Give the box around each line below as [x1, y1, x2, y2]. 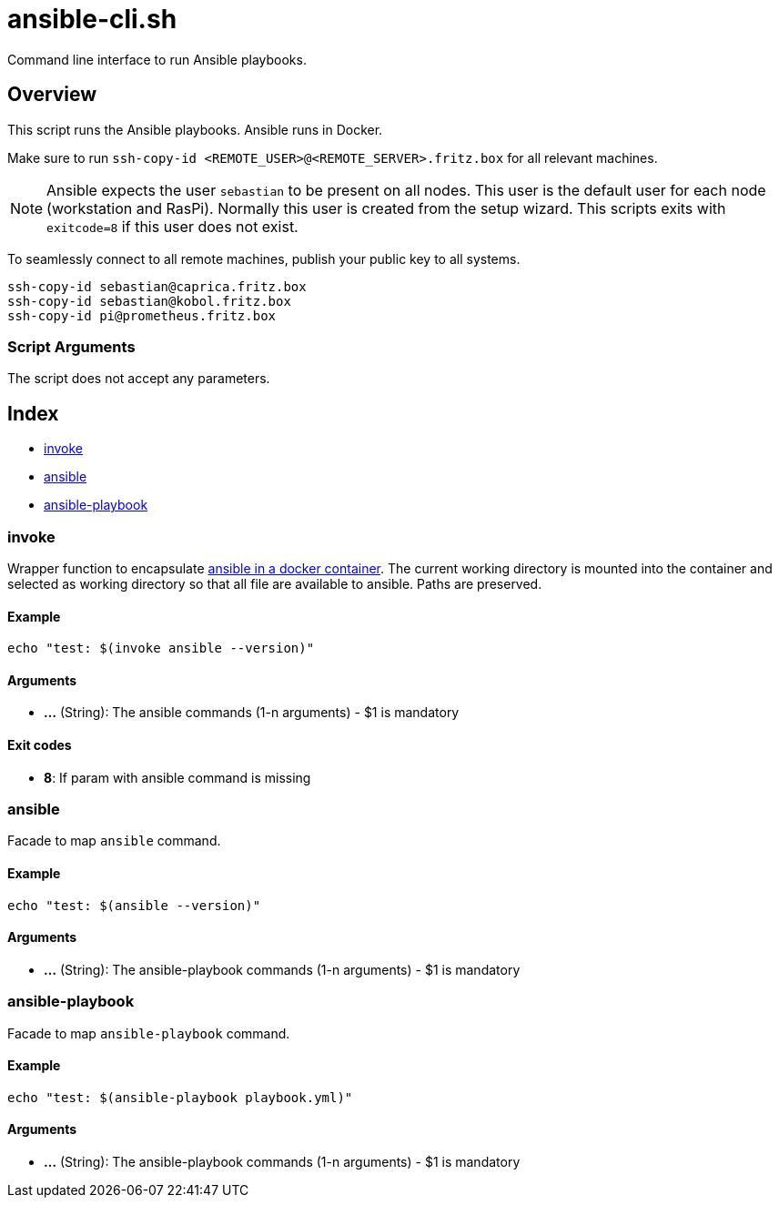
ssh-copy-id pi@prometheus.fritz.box [7, 308, 277, 323]
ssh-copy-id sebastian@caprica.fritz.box [7, 278, 307, 294]
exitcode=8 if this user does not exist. [46, 217, 298, 236]
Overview [7, 83, 97, 106]
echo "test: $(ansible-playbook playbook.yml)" [7, 1089, 353, 1105]
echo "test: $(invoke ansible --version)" [7, 641, 315, 656]
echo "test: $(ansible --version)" [7, 897, 261, 913]
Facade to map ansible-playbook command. [7, 1025, 290, 1041]
